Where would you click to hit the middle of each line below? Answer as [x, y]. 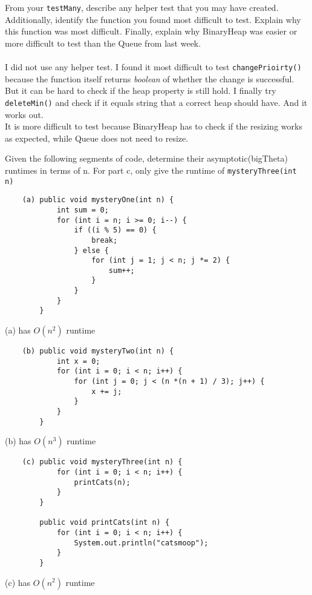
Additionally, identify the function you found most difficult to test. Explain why [153, 19]
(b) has [18, 441]
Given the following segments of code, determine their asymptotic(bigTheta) [146, 158]
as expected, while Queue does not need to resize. [97, 138]
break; [105, 240]
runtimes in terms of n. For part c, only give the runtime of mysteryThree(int [151, 170]
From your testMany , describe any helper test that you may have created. [142, 7]
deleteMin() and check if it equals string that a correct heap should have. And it [156, 102]
